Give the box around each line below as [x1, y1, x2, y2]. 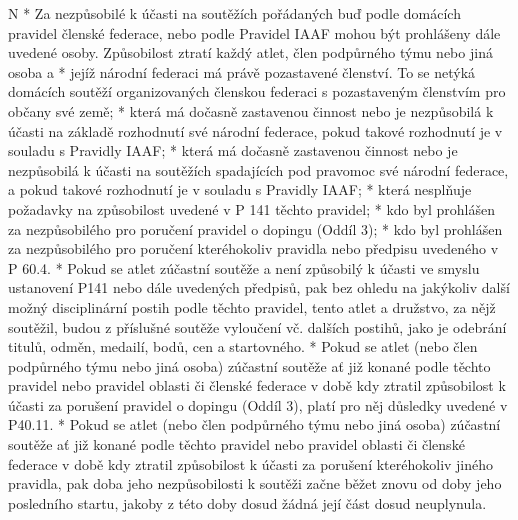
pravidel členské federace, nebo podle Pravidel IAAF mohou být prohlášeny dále [8, 22, 501, 43]
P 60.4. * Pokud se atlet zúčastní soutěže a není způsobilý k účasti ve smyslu [8, 257, 480, 278]
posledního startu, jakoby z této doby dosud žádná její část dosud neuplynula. [8, 492, 487, 513]
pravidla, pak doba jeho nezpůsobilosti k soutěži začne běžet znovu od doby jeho [8, 473, 502, 494]
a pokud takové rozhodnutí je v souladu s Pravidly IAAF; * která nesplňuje [8, 179, 472, 200]
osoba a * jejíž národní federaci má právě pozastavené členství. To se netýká [8, 61, 476, 82]
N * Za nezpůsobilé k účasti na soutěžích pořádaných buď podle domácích [8, 3, 461, 23]
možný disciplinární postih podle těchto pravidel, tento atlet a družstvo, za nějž [8, 296, 496, 317]
